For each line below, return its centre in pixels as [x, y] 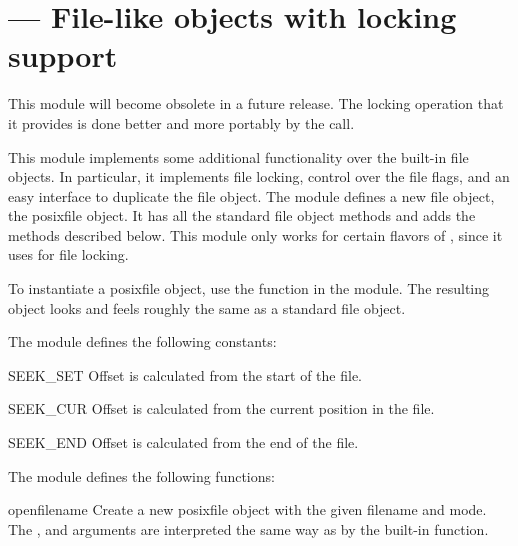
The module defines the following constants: [142, 341]
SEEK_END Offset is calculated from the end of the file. [183, 442]
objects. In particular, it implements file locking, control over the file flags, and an [259, 176]
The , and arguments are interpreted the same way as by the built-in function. [248, 528]
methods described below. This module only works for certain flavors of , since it [255, 234]
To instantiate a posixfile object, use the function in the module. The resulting [249, 288]
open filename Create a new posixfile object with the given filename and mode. [247, 509]
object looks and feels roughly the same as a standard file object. [207, 307]
